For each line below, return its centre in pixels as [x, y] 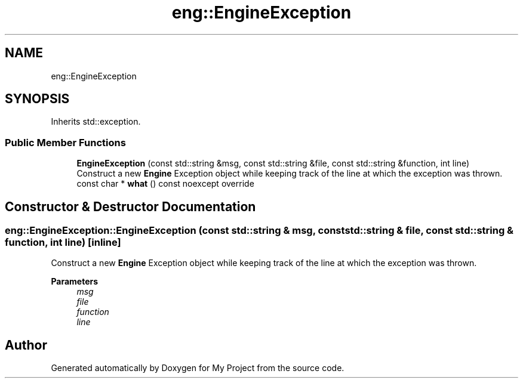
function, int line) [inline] [63, 243]
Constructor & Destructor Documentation [130, 206]
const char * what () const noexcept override [165, 184]
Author [26, 345]
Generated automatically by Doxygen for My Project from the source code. [198, 368]
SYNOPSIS [37, 99]
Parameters [75, 282]
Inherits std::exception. [96, 122]
